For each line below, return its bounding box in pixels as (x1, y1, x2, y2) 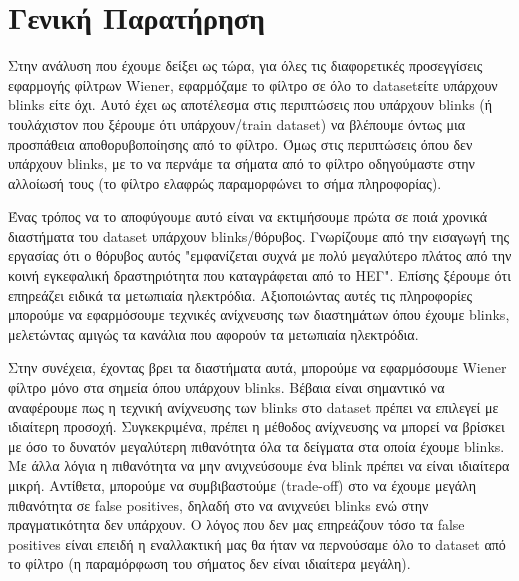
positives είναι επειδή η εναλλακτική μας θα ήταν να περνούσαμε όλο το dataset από (8, 533, 506, 554)
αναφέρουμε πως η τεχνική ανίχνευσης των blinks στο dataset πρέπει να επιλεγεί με (8, 396, 499, 417)
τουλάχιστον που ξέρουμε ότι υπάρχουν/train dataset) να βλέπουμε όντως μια (8, 113, 466, 134)
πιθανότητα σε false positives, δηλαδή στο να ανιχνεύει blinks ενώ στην (8, 494, 429, 515)
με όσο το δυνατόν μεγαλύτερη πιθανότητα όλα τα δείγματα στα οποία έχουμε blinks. (8, 435, 505, 456)
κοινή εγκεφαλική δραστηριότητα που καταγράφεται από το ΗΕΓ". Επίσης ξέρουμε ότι (8, 265, 511, 286)
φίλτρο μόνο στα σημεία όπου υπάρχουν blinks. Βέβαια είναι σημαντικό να (8, 377, 445, 398)
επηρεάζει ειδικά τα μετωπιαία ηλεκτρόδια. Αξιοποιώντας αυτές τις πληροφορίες (8, 284, 473, 305)
